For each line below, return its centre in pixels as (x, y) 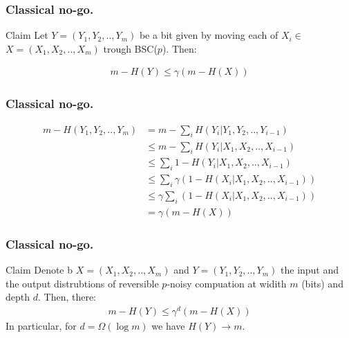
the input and (310, 270)
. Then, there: (67, 297)
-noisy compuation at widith (227, 283)
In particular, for (41, 325)
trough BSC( (130, 48)
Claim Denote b (39, 270)
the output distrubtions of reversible (82, 283)
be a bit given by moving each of (209, 35)
